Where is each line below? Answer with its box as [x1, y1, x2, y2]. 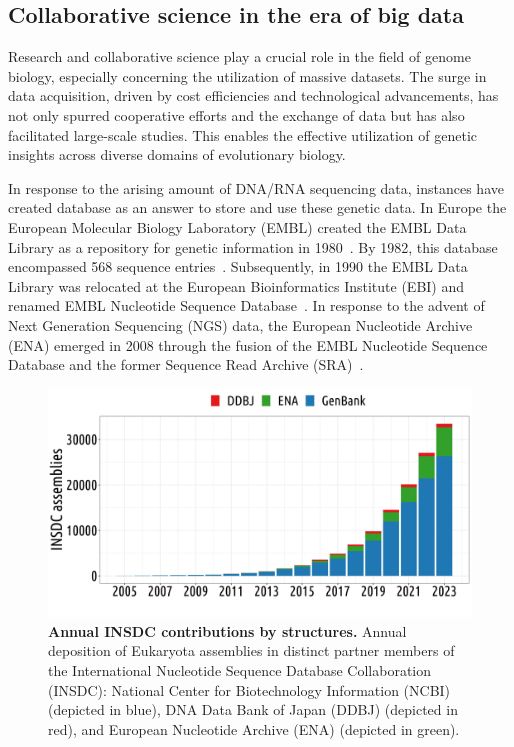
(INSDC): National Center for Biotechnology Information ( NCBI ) [48, 679, 451, 700]
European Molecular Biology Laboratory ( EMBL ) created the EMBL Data [8, 216, 467, 237]
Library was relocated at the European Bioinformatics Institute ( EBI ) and [8, 275, 465, 296]
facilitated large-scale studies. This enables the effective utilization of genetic [8, 124, 477, 145]
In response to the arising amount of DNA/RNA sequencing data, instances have [8, 177, 504, 198]
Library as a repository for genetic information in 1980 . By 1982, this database [8, 236, 498, 257]
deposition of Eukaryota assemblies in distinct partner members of [48, 640, 455, 661]
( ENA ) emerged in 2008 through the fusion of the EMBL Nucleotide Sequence [8, 334, 488, 355]
